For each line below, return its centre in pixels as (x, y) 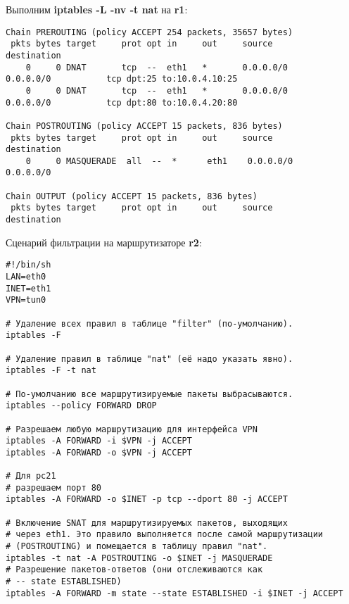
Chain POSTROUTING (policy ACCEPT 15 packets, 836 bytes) (144, 126)
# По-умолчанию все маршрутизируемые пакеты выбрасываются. (150, 394)
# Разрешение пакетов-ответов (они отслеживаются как (134, 570)
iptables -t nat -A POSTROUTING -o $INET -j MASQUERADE (139, 558)
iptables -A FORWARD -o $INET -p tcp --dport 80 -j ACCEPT (147, 499)
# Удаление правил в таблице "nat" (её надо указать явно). (150, 359)
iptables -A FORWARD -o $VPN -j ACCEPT (99, 452)
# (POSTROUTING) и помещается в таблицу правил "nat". (137, 547)
